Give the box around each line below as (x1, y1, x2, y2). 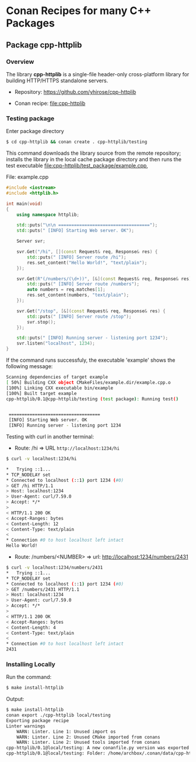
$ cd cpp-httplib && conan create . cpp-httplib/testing (6, 139, 148, 145)
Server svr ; (16, 239, 45, 244)
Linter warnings (6, 723, 45, 729)
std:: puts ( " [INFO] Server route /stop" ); (27, 314, 132, 319)
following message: (6, 363, 53, 370)
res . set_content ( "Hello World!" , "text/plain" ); (27, 260, 148, 266)
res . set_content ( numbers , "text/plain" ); (27, 292, 129, 298)
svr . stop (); (27, 319, 57, 325)
